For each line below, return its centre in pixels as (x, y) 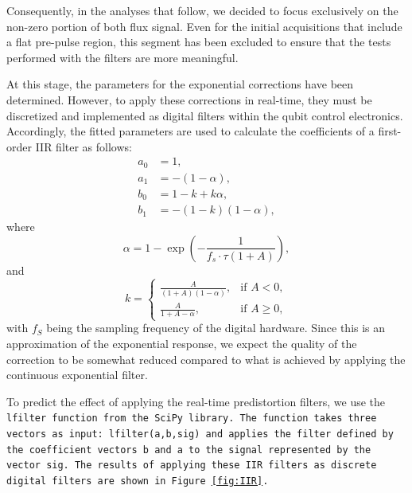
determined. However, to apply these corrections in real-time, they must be (189, 99)
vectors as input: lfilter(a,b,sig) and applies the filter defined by (200, 434)
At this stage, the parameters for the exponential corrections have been (180, 84)
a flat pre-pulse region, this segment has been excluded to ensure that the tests (199, 42)
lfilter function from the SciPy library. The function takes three (192, 419)
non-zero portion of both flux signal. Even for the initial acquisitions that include (204, 26)
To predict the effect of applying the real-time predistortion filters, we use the (196, 401)
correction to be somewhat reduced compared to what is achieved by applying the (206, 359)
